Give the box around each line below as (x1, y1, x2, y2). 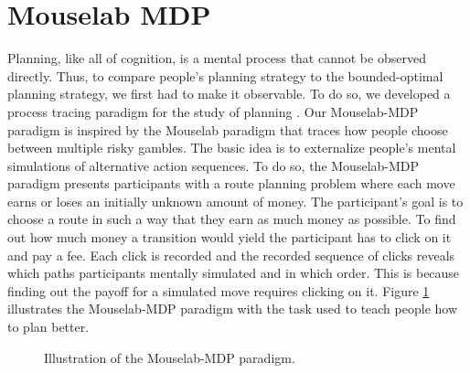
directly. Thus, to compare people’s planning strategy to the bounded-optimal (7, 66, 443, 85)
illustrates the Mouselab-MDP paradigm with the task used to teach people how (7, 299, 458, 318)
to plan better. (7, 317, 90, 336)
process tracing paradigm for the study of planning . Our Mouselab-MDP (7, 101, 419, 121)
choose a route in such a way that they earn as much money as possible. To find (7, 209, 456, 229)
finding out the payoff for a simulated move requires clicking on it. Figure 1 (7, 281, 430, 300)
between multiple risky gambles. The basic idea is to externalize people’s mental (7, 138, 456, 157)
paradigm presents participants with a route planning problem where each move (7, 174, 455, 193)
